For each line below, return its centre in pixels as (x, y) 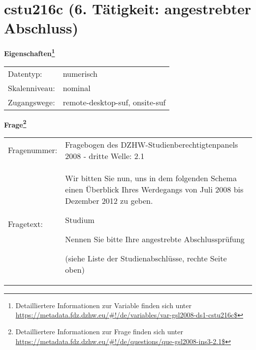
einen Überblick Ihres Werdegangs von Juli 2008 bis (154, 189)
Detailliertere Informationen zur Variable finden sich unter (103, 305)
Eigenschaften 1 (30, 52)
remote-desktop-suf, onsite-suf (114, 102)
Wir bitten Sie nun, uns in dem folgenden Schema (151, 178)
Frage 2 (15, 124)
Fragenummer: (33, 150)
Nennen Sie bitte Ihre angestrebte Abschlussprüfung (155, 239)
